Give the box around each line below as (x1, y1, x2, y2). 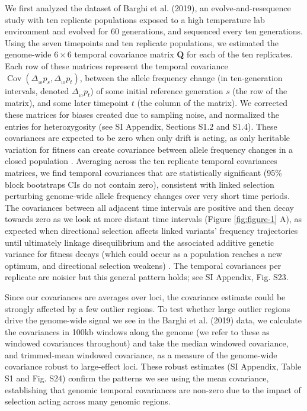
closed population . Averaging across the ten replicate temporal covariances (5, 155, 277, 167)
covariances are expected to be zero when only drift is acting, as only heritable (5, 131, 290, 144)
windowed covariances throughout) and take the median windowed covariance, (5, 337, 289, 349)
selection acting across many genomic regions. (5, 395, 171, 407)
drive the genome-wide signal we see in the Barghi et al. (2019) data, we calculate (5, 314, 302, 326)
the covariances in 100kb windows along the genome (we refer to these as (5, 325, 270, 338)
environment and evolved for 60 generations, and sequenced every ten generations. (5, 25, 303, 37)
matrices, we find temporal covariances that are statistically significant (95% (5, 166, 282, 178)
